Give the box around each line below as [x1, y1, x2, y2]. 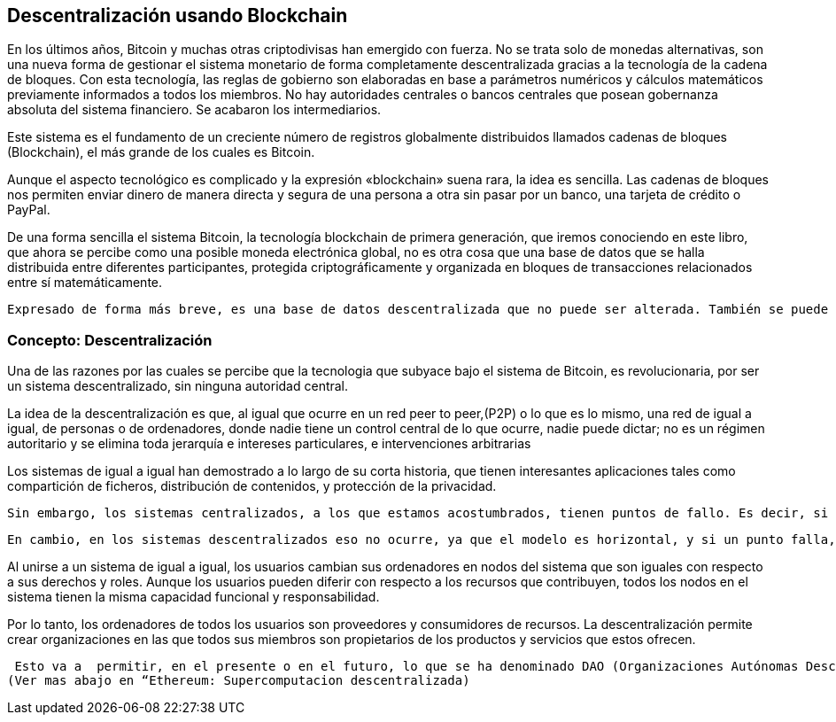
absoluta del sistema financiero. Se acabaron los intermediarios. [7, 102, 382, 118]
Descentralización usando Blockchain [7, 4, 348, 27]
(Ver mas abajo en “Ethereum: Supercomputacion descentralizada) [7, 673, 470, 688]
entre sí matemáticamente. [7, 275, 163, 291]
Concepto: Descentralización [7, 330, 213, 349]
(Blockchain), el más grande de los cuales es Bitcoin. [7, 144, 315, 160]
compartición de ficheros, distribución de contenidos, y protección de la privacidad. [7, 478, 497, 494]
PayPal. [7, 202, 50, 218]
